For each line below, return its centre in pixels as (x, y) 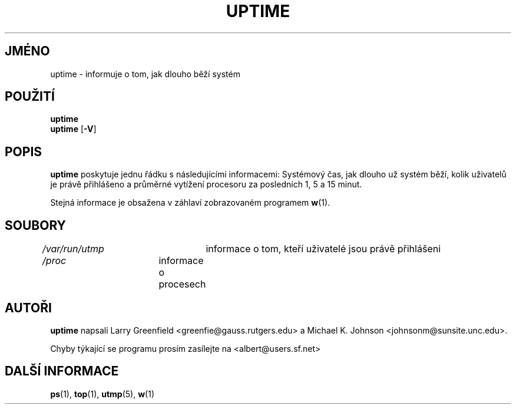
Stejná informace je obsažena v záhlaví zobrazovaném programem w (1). (190, 203)
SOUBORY (35, 225)
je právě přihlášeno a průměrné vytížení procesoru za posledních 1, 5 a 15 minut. (206, 184)
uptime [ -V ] (73, 129)
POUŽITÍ (30, 97)
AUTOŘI (28, 308)
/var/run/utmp (73, 249)
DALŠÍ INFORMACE (62, 371)
